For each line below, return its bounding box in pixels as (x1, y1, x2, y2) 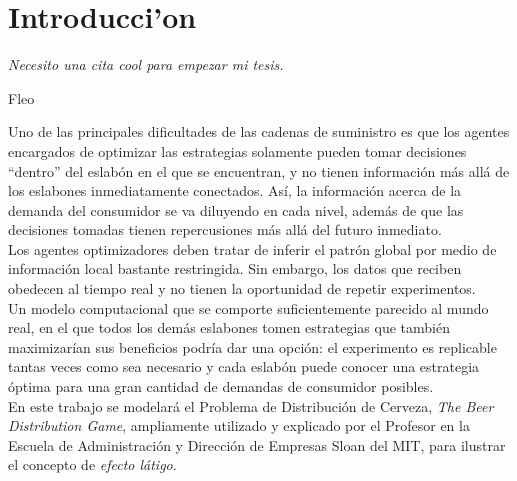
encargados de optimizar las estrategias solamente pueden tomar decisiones (8, 140, 467, 161)
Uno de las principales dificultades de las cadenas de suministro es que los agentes (8, 121, 510, 142)
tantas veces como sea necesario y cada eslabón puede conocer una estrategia (8, 356, 480, 377)
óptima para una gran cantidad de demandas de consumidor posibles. (8, 376, 434, 397)
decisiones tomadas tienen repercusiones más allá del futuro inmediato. (8, 219, 442, 240)
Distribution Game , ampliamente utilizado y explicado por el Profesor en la (8, 415, 470, 436)
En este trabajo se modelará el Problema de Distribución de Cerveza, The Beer (8, 395, 494, 416)
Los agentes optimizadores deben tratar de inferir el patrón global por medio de (8, 238, 497, 259)
